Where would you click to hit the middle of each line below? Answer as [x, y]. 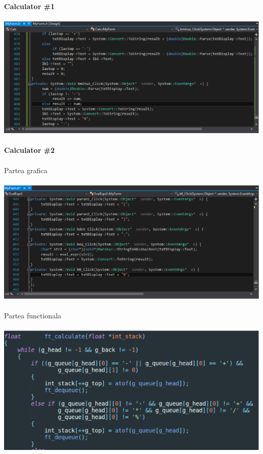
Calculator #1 [30, 6]
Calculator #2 [30, 150]
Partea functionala [33, 315]
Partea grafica [26, 170]
